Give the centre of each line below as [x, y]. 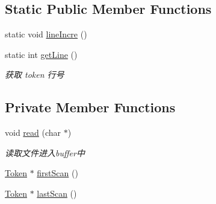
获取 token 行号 [35, 75]
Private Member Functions [90, 107]
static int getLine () [41, 54]
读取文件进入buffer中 [45, 152]
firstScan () [57, 173]
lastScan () [57, 193]
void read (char [33, 132]
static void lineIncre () [46, 34]
